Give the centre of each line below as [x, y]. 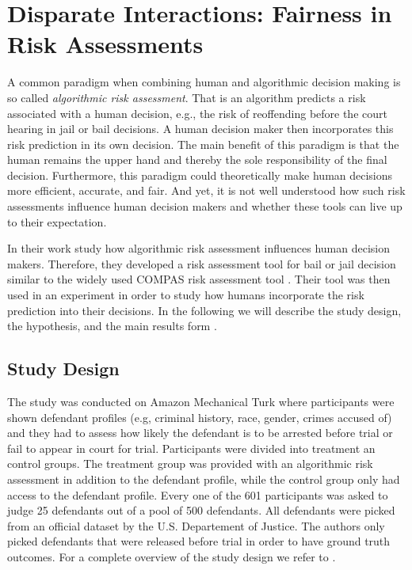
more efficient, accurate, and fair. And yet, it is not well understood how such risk [206, 190]
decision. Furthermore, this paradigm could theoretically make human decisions [200, 175]
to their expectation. [57, 221]
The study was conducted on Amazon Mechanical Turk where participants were [201, 402]
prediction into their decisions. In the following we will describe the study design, [204, 310]
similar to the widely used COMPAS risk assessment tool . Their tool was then [199, 279]
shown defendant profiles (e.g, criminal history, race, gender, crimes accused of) [200, 417]
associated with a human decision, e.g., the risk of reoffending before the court [197, 113]
